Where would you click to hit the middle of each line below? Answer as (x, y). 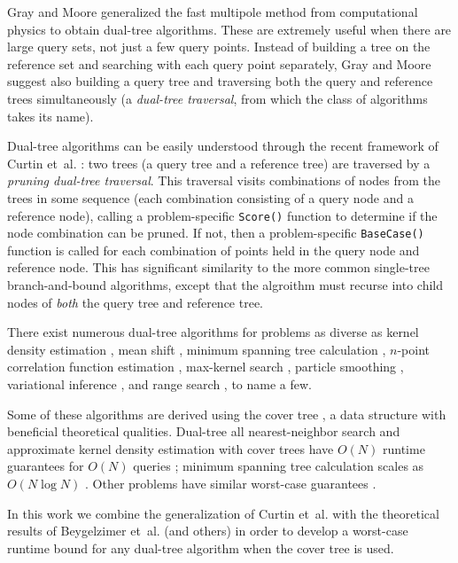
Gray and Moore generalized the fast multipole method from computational (213, 12)
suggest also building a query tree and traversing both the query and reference (220, 81)
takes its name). (50, 116)
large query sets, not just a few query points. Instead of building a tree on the (219, 47)
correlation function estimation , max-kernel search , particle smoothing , (206, 367)
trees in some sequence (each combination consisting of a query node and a (210, 197)
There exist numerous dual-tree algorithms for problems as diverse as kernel (213, 332)
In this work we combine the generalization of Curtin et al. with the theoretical (223, 513)
